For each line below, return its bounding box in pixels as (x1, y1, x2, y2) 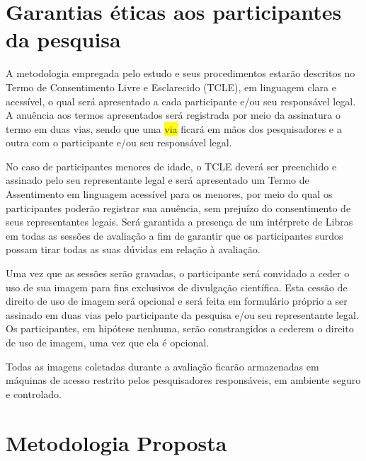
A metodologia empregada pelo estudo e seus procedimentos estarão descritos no (6, 66, 355, 81)
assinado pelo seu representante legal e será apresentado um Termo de (6, 173, 309, 187)
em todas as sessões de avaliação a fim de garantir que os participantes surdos (6, 228, 343, 243)
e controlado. (6, 386, 62, 401)
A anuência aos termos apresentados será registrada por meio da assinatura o (6, 107, 341, 122)
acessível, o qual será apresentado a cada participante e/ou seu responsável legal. (6, 93, 356, 108)
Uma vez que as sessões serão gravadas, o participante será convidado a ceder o (6, 266, 350, 281)
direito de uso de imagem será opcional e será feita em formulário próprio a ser (6, 293, 348, 308)
